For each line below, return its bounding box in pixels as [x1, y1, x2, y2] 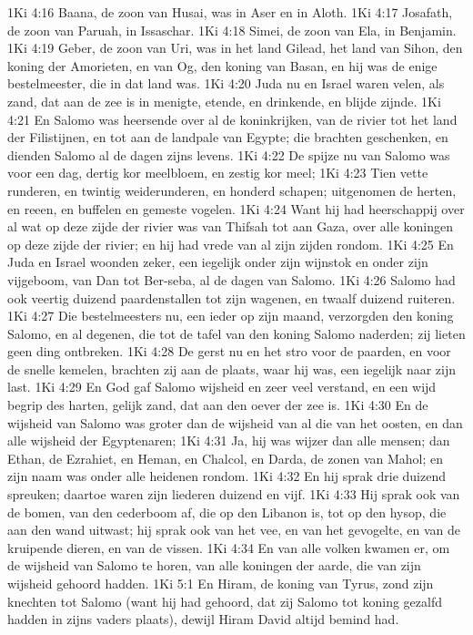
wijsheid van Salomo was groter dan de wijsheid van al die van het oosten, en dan [7, 413, 463, 432]
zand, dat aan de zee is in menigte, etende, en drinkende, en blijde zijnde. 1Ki [7, 91, 441, 110]
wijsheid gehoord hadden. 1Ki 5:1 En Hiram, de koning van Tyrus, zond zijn [7, 574, 434, 592]
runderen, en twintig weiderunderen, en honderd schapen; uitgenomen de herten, [7, 180, 457, 200]
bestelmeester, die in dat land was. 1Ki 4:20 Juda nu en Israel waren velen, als [7, 74, 445, 93]
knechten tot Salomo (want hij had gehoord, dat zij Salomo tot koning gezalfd [7, 591, 443, 610]
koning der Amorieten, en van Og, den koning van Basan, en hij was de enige [7, 56, 438, 75]
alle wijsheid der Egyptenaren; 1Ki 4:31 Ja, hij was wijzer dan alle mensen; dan [7, 431, 450, 450]
